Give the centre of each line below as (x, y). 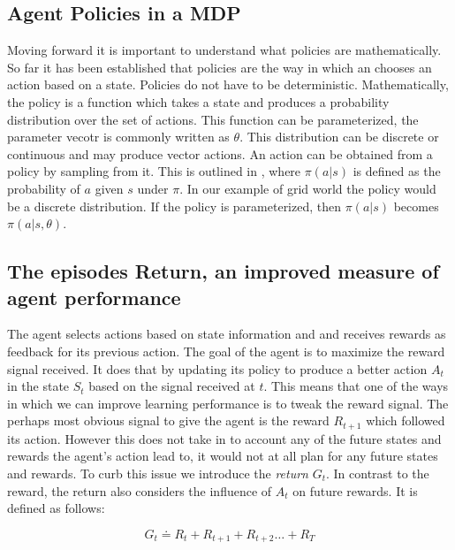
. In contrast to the (378, 473)
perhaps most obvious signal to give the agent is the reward (168, 420)
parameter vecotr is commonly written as (118, 137)
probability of (44, 188)
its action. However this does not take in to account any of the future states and (224, 438)
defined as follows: (56, 508)
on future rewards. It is (355, 490)
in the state (38, 386)
